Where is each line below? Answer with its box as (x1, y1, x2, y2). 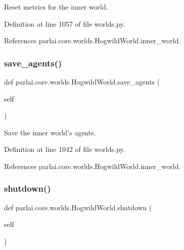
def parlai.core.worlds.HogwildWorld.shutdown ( (4, 202, 152, 212)
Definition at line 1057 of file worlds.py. (4, 18, 125, 29)
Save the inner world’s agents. (4, 127, 96, 137)
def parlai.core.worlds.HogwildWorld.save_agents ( (4, 76, 160, 87)
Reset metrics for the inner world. (4, 2, 108, 12)
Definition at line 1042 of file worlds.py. (4, 144, 125, 154)
